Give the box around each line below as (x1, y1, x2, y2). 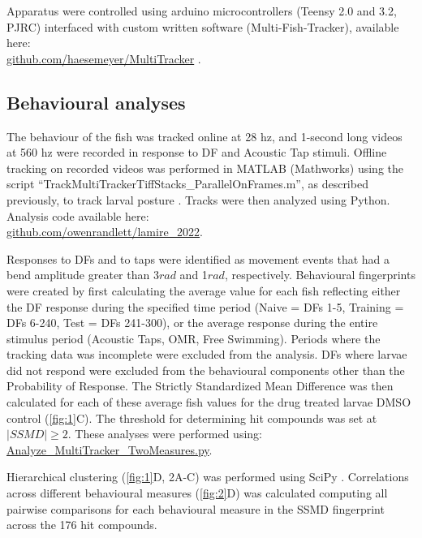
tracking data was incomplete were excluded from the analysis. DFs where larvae (6, 346, 407, 363)
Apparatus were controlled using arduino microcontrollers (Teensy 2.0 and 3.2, (6, 2, 397, 19)
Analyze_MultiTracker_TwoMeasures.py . (6, 441, 213, 458)
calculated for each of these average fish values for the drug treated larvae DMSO (6, 394, 411, 411)
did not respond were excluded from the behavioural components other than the (6, 361, 405, 378)
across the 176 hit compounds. (6, 516, 157, 533)
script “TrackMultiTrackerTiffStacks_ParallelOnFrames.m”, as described (6, 175, 368, 192)
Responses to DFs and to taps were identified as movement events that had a (6, 250, 390, 267)
